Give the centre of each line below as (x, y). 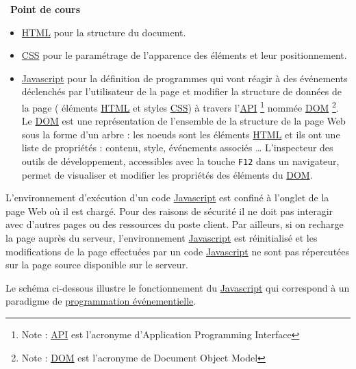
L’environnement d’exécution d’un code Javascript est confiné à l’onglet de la (167, 198)
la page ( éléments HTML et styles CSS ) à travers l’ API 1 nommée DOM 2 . (180, 106)
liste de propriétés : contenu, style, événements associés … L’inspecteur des (177, 148)
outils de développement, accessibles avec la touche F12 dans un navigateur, (180, 161)
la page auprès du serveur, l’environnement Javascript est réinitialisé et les (162, 238)
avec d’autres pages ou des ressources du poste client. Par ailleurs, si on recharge (175, 224)
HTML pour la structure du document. (104, 32)
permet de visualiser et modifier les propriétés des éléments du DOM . (167, 174)
